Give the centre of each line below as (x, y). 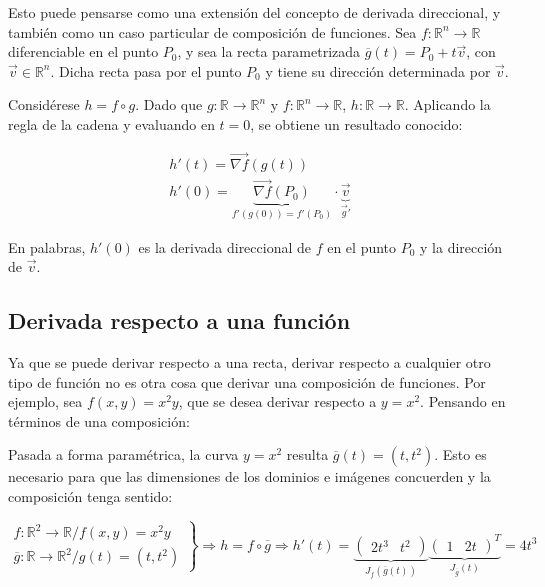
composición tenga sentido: (90, 495)
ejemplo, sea (45, 401)
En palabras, (47, 246)
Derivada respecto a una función (179, 320)
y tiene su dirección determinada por (378, 70)
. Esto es (460, 454)
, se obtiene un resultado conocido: (356, 123)
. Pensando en (463, 401)
